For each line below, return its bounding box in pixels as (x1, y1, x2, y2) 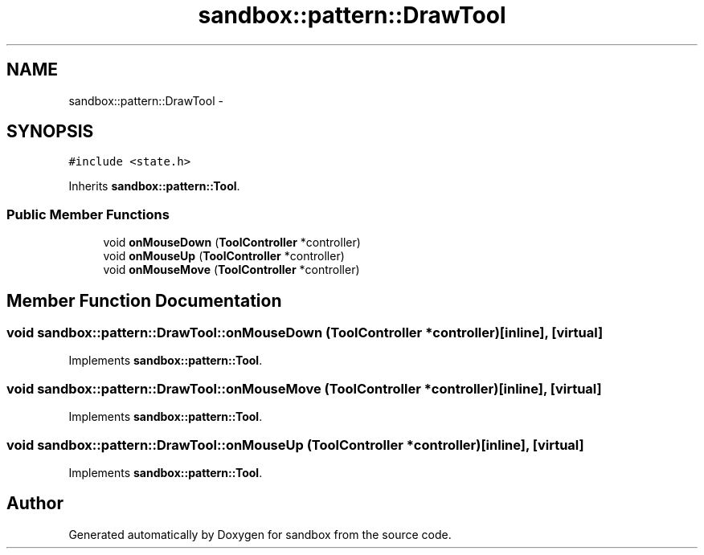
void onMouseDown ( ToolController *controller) (103, 235, 361, 250)
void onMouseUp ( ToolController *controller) (103, 249, 345, 263)
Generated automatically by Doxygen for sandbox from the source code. (68, 527, 452, 541)
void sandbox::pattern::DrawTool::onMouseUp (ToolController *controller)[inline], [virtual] (6, 436, 584, 453)
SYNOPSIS (6, 121, 94, 142)
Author (6, 493, 63, 514)
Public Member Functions (6, 206, 170, 222)
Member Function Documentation (6, 290, 282, 311)
